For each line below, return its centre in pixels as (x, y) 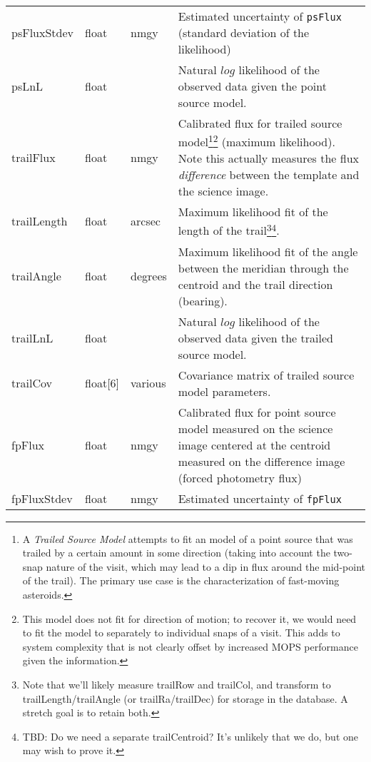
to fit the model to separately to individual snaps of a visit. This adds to (181, 633)
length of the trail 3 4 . (229, 229)
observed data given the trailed (255, 337)
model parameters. (224, 391)
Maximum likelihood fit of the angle (268, 251)
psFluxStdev (43, 32)
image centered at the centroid (254, 444)
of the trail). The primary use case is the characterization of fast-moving (181, 580)
